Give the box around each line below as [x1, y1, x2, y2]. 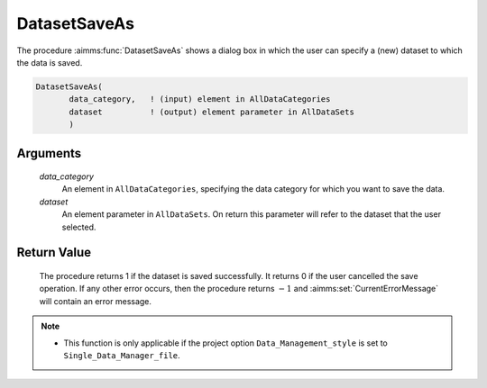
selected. [61, 221, 96, 232]
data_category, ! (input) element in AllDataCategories [69, 95, 331, 104]
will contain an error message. [39, 295, 152, 306]
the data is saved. [16, 57, 83, 68]
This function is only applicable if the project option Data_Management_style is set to [63, 338, 388, 348]
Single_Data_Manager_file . [63, 350, 180, 361]
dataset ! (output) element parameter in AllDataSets [69, 106, 355, 117]
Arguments [16, 145, 82, 161]
